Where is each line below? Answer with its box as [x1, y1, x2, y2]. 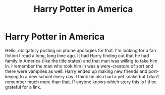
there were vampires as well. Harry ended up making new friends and [5, 68, 148, 74]
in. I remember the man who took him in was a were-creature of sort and [5, 63, 154, 69]
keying [5, 73, 19, 79]
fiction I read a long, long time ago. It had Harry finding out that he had [5, 53, 149, 59]
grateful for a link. [5, 84, 42, 90]
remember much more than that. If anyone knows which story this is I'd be [5, 79, 157, 85]
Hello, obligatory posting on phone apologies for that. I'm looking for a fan [5, 47, 156, 53]
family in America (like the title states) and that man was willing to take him [5, 58, 158, 63]
